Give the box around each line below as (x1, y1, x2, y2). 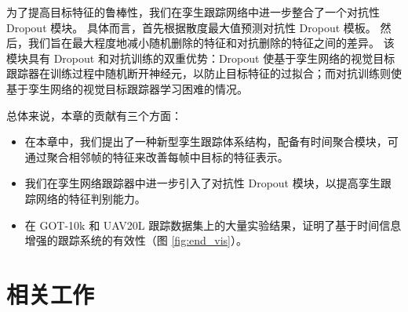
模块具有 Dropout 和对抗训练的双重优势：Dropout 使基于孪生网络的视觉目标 (6, 49, 395, 66)
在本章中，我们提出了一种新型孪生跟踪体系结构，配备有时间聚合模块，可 (24, 133, 399, 150)
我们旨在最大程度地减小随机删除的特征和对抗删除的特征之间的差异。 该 (27, 34, 395, 51)
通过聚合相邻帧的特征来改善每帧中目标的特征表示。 (24, 148, 289, 165)
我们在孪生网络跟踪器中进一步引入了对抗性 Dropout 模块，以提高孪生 (24, 175, 381, 191)
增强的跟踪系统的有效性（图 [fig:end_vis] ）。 (24, 232, 248, 249)
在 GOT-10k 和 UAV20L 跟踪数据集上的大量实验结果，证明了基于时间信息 (24, 216, 402, 233)
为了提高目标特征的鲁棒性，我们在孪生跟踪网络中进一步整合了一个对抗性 (6, 4, 380, 20)
